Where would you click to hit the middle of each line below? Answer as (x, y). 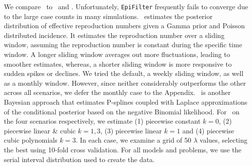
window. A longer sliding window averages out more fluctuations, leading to (117, 54)
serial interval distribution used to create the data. (79, 159)
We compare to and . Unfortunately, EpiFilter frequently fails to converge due (126, 6)
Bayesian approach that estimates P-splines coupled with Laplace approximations (126, 102)
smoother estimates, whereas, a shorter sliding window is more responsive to (118, 64)
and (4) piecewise (208, 130)
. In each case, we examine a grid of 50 (134, 140)
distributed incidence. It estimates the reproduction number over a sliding (114, 35)
